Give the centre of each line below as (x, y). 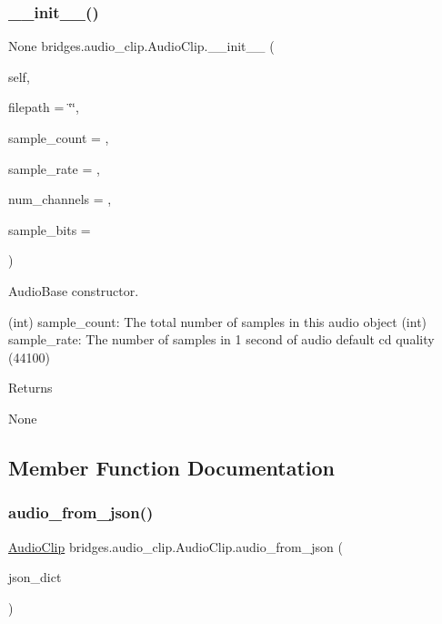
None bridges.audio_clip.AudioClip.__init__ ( (141, 46)
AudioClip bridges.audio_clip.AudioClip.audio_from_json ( (176, 546)
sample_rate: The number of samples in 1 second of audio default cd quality (221, 339)
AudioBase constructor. (74, 290)
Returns (30, 388)
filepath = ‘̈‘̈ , (44, 107)
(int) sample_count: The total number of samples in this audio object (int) (218, 321)
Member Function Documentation (172, 467)
